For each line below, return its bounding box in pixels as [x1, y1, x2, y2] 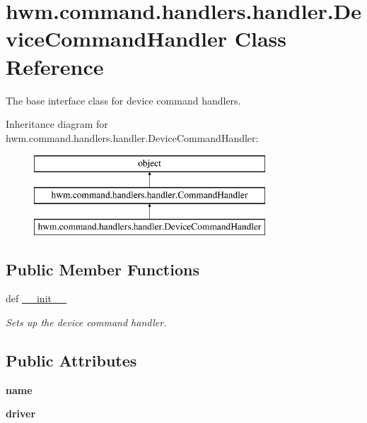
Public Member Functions [6, 258, 199, 280]
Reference [6, 52, 104, 81]
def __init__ [6, 291, 66, 306]
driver [6, 406, 36, 421]
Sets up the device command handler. [6, 315, 167, 330]
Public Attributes [6, 350, 137, 371]
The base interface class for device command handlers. [6, 93, 241, 107]
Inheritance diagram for [6, 117, 108, 131]
